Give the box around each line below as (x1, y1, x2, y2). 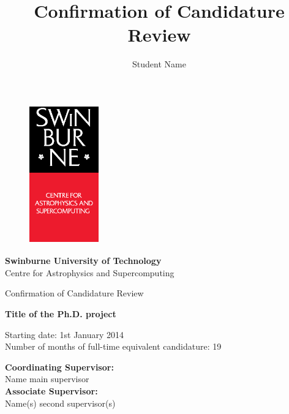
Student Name (132, 58, 186, 70)
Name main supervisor (5, 372, 89, 385)
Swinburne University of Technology (5, 254, 162, 267)
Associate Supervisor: (5, 385, 98, 397)
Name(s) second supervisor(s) (5, 396, 116, 409)
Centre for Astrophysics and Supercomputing (5, 266, 175, 279)
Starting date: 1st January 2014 (5, 328, 124, 341)
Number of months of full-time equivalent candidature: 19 (5, 340, 222, 353)
